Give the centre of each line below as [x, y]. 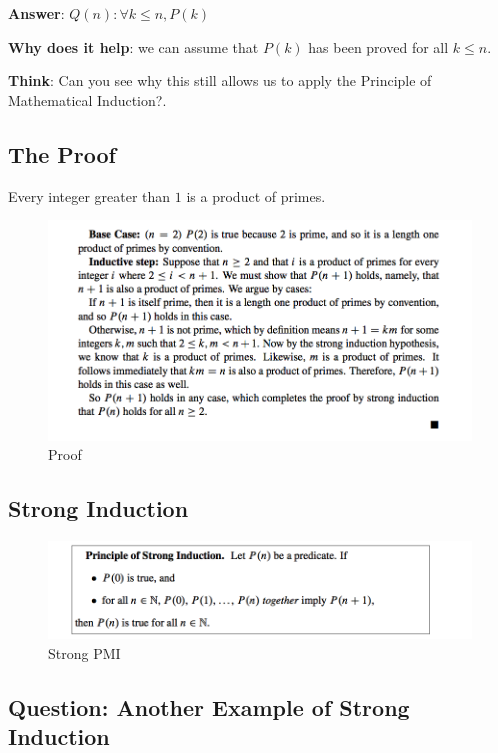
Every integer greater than [89, 195]
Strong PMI [84, 652]
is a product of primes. [256, 195]
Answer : [36, 13]
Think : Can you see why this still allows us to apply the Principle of [220, 80]
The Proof [62, 153]
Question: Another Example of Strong [209, 706]
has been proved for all [378, 46]
